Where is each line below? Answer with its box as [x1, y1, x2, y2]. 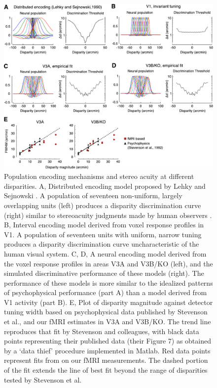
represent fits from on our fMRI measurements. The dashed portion [4, 355, 208, 365]
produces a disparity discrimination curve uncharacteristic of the [4, 239, 199, 249]
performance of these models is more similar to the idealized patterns [4, 277, 213, 288]
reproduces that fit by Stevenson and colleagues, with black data [4, 326, 199, 336]
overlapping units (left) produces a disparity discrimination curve [4, 200, 201, 210]
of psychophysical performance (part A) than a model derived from [4, 287, 207, 298]
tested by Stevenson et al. [4, 374, 82, 385]
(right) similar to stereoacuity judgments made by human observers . [4, 210, 212, 220]
